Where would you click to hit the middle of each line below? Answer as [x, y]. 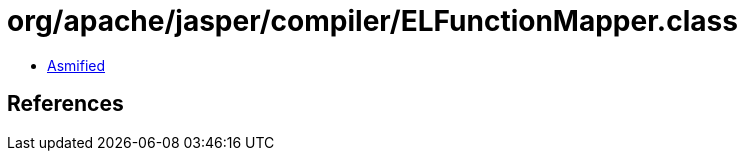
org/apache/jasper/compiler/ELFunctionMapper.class [372, 21]
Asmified [76, 65]
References [65, 104]
